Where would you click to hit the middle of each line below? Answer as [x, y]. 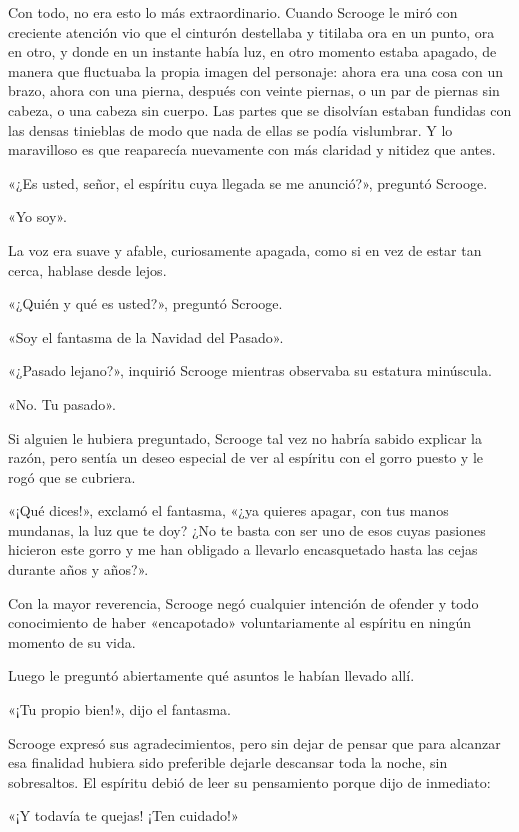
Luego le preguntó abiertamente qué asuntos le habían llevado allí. [211, 675]
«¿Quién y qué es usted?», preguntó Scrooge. [145, 303]
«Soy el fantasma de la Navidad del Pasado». [146, 336]
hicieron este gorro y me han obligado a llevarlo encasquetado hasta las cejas [243, 549]
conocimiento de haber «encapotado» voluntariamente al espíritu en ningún [240, 622]
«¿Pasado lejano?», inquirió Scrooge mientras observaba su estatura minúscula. [250, 370]
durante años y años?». [78, 569]
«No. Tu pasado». [62, 403]
